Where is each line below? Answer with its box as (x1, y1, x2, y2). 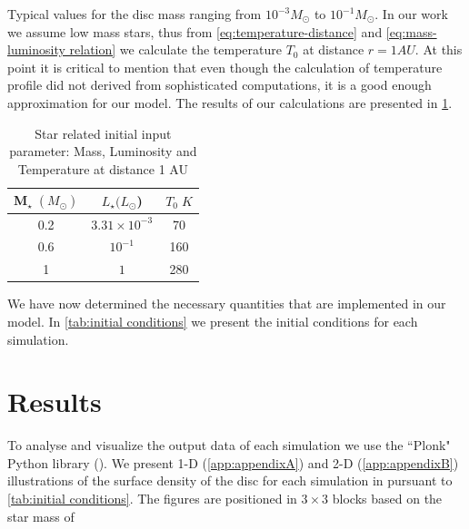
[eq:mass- (385, 22, 437, 41)
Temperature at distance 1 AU (17, 159, 188, 178)
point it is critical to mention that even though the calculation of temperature (7, 57, 443, 76)
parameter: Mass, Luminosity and (9, 142, 197, 161)
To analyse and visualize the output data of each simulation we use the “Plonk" (7, 436, 451, 455)
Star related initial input (35, 123, 172, 142)
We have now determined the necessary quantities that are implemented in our (7, 294, 446, 313)
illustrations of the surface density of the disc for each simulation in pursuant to (7, 471, 453, 490)
